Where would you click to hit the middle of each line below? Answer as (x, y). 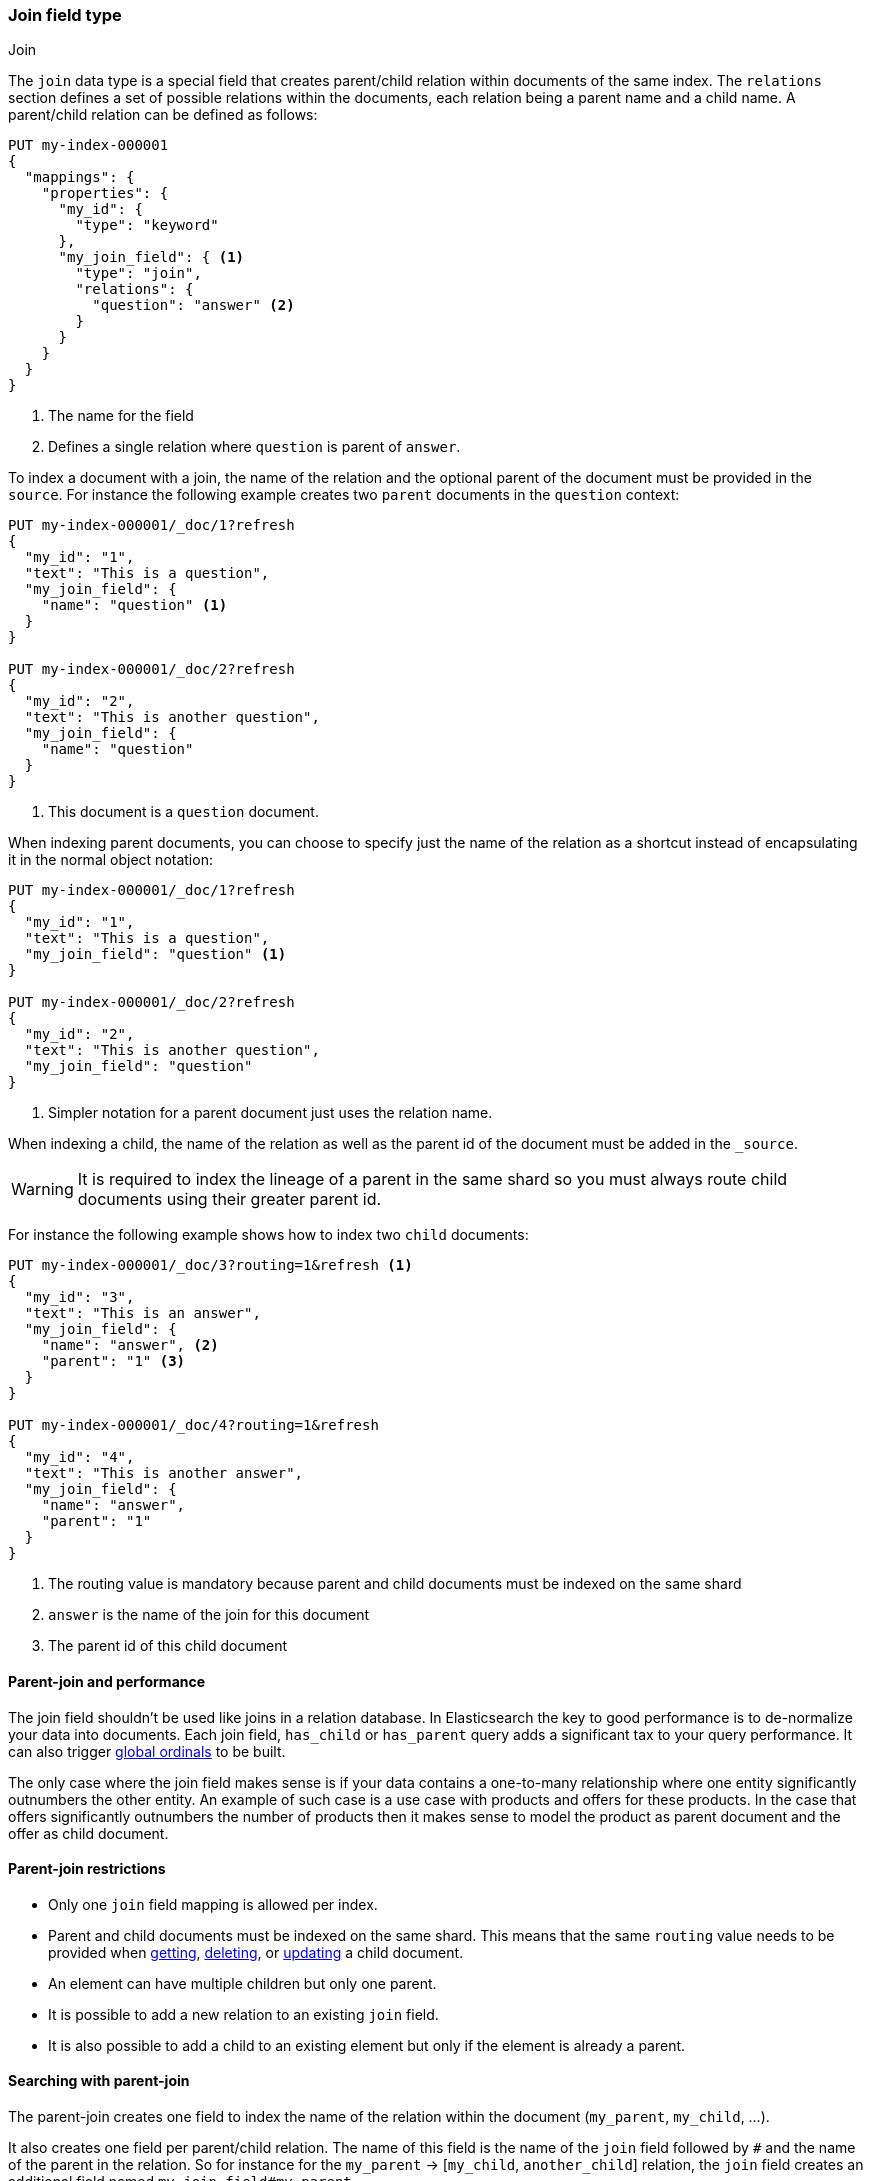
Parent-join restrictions (87, 1869)
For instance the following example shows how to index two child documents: (268, 1235)
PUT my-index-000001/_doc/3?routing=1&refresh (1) (210, 1265)
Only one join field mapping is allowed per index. (213, 1904)
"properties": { (105, 193)
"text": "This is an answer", (142, 1313)
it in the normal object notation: (110, 860)
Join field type (65, 15)
